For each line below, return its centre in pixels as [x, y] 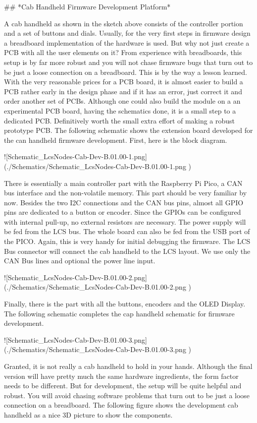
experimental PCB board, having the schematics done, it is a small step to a [120, 110]
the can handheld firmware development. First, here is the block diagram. [116, 140]
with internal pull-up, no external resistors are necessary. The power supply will [125, 221]
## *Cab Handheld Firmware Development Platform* [87, 6]
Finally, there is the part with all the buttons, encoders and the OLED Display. [125, 304]
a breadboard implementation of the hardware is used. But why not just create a [127, 42]
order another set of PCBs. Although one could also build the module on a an [122, 101]
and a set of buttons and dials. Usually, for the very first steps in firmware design [127, 33]
